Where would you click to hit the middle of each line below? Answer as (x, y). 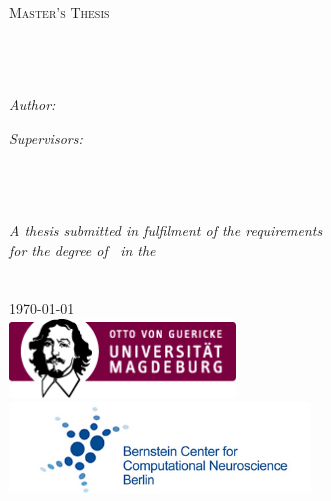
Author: (32, 103)
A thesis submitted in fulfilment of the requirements (166, 229)
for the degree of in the (82, 249)
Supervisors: (46, 137)
